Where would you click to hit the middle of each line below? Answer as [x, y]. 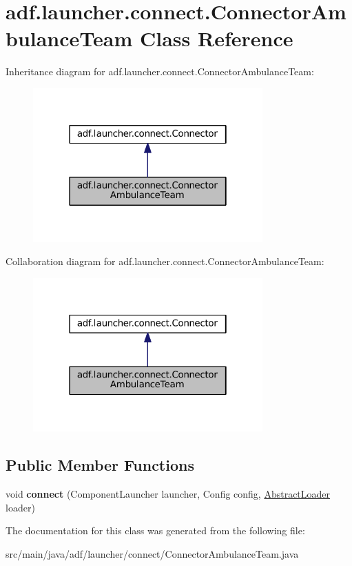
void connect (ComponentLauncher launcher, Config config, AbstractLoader [168, 494]
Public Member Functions [100, 465]
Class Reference [216, 38]
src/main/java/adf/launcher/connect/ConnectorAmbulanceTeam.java [152, 553]
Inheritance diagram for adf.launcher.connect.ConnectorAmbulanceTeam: [160, 71]
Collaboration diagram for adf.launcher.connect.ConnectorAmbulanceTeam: [165, 261]
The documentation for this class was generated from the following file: [155, 530]
